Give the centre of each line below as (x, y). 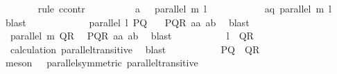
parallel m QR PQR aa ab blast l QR (132, 36)
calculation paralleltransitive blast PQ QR (135, 49)
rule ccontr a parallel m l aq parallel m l (184, 8)
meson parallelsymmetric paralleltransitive (102, 63)
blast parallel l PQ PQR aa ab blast (127, 22)
